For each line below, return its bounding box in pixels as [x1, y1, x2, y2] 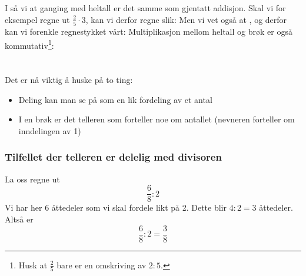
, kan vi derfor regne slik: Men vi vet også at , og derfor [85, 13, 287, 25]
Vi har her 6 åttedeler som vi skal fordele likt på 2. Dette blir [5, 201, 227, 214]
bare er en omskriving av [56, 258, 147, 271]
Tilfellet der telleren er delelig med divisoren [5, 149, 222, 164]
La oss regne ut [5, 172, 60, 185]
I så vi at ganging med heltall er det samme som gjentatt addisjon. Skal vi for [5, 2, 286, 14]
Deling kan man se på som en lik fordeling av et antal [18, 93, 212, 105]
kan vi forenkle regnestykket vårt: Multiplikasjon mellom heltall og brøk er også [5, 25, 292, 38]
